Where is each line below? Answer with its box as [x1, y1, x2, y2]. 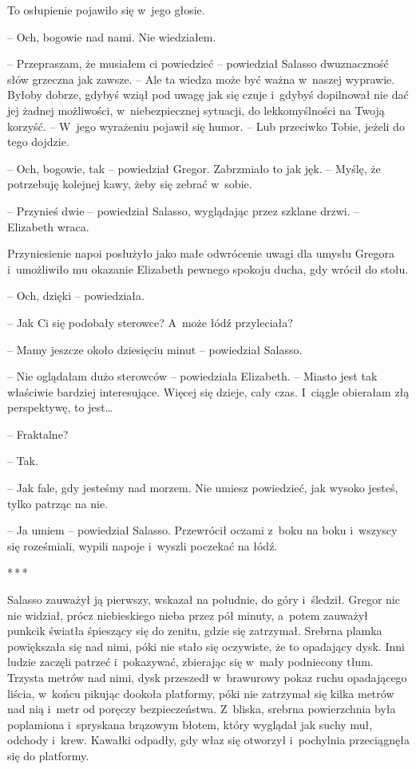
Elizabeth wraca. [7, 218, 89, 235]
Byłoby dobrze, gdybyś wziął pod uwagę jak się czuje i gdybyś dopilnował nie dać [7, 86, 409, 103]
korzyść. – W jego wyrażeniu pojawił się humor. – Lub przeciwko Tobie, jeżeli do [7, 117, 405, 134]
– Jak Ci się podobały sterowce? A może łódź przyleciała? [7, 314, 293, 330]
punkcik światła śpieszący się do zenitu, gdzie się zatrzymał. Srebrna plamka [7, 622, 382, 639]
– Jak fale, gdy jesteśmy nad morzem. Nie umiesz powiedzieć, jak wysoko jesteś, [7, 479, 398, 496]
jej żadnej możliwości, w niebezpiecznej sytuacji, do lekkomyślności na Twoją [7, 101, 385, 118]
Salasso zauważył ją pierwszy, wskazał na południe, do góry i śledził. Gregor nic [7, 591, 400, 608]
